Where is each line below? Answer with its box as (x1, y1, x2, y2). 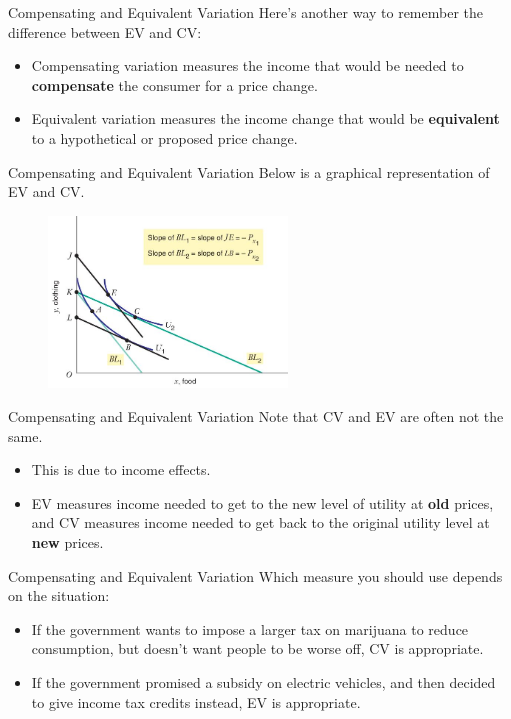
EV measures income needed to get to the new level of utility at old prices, (31, 492, 494, 513)
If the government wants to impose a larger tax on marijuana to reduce (31, 618, 469, 639)
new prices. (31, 532, 104, 552)
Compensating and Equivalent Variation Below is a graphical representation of (8, 161, 490, 182)
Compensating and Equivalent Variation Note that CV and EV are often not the (8, 406, 504, 427)
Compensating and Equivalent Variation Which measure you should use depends (8, 565, 503, 586)
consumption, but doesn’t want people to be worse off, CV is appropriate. (31, 638, 484, 659)
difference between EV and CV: (8, 21, 202, 42)
